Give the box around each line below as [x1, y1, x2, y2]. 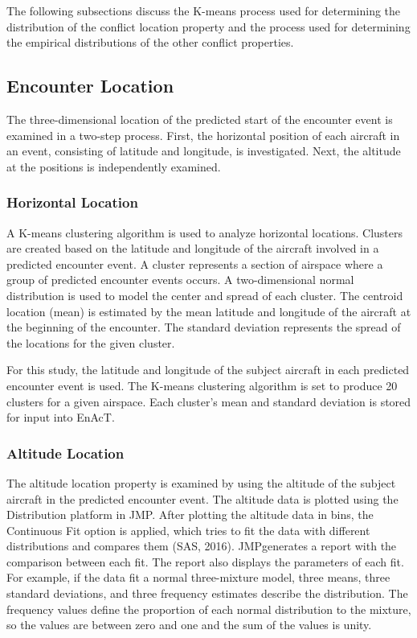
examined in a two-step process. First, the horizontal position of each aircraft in [6, 126, 400, 143]
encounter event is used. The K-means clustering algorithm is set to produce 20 [6, 377, 398, 393]
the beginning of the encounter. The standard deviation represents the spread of [6, 319, 401, 335]
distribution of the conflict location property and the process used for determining [6, 18, 411, 35]
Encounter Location [6, 73, 174, 98]
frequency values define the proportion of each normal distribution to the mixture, [6, 600, 411, 617]
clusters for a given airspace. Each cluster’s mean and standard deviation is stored [6, 393, 411, 410]
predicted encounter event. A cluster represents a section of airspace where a [6, 255, 383, 272]
